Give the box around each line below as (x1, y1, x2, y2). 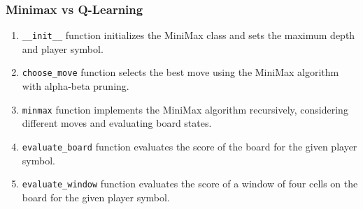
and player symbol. (22, 41, 104, 56)
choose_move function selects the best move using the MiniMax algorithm (22, 65, 339, 79)
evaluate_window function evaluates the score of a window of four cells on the (22, 176, 358, 191)
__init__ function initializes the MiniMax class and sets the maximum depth (22, 28, 355, 42)
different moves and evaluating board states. (22, 116, 212, 130)
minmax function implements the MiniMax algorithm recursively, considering (22, 102, 348, 116)
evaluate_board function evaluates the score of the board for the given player (22, 139, 357, 153)
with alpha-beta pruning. (22, 79, 129, 93)
